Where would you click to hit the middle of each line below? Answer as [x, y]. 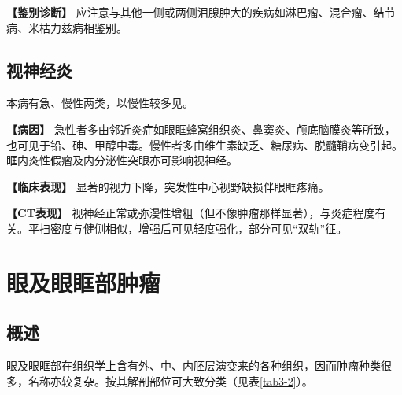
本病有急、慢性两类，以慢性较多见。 [100, 103]
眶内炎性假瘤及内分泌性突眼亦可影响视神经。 [122, 160]
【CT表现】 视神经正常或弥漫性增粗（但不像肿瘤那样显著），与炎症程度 [191, 213]
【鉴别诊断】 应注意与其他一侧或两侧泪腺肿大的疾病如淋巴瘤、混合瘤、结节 [201, 12]
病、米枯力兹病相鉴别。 [67, 27]
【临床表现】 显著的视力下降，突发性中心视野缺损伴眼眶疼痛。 [168, 186]
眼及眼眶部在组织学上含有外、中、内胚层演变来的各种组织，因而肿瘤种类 [194, 365]
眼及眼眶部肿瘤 [84, 282]
